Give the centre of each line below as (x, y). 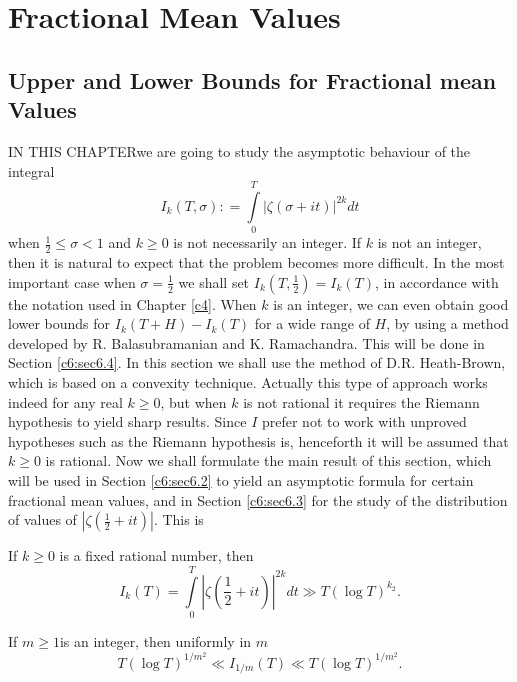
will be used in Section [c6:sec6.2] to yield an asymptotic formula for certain (241, 480)
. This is (178, 519)
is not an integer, (429, 242)
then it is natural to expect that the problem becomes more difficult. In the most (256, 262)
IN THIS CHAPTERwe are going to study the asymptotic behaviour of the (239, 150)
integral (31, 170)
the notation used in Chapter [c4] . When (132, 303)
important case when (72, 281)
